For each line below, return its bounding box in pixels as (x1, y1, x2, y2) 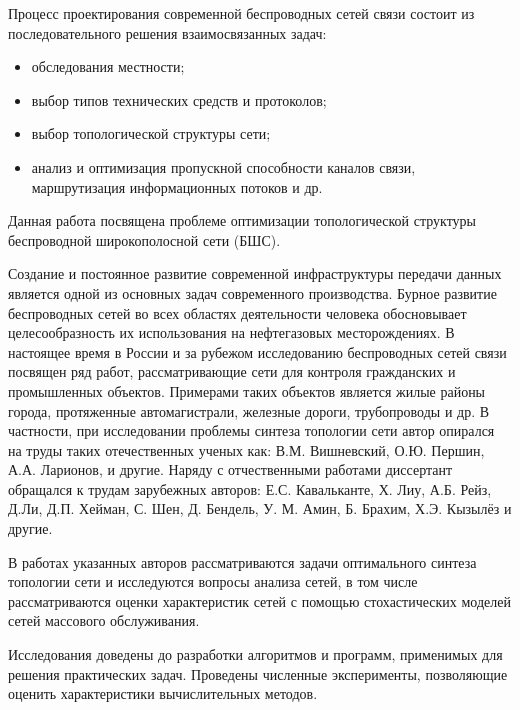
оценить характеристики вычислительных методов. (8, 683, 318, 704)
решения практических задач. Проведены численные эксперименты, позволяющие (8, 663, 508, 684)
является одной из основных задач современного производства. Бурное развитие (8, 282, 497, 303)
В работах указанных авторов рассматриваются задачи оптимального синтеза (8, 551, 477, 572)
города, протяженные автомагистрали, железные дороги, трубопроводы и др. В (8, 400, 490, 421)
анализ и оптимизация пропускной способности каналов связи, (31, 156, 416, 177)
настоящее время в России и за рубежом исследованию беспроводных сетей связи (8, 341, 507, 362)
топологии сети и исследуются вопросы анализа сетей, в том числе (8, 571, 418, 592)
